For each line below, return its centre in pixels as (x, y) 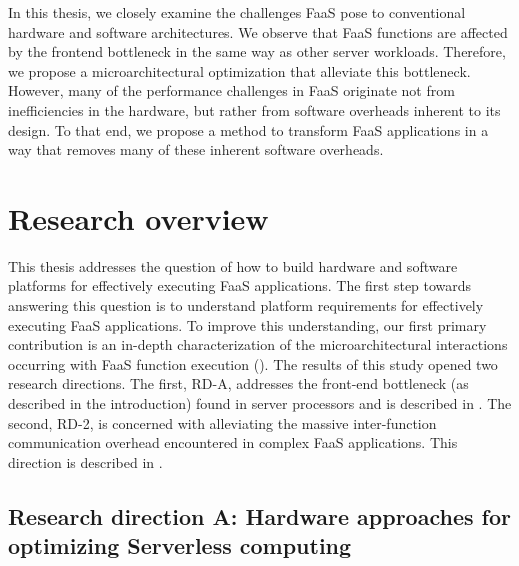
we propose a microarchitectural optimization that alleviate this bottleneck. (239, 70)
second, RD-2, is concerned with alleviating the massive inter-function (222, 422)
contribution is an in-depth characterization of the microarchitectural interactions (258, 344)
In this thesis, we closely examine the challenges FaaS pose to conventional (237, 12)
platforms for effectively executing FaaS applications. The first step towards (240, 285)
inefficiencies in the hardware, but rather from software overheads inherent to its (254, 109)
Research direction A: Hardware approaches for (259, 515)
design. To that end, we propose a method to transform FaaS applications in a (248, 129)
